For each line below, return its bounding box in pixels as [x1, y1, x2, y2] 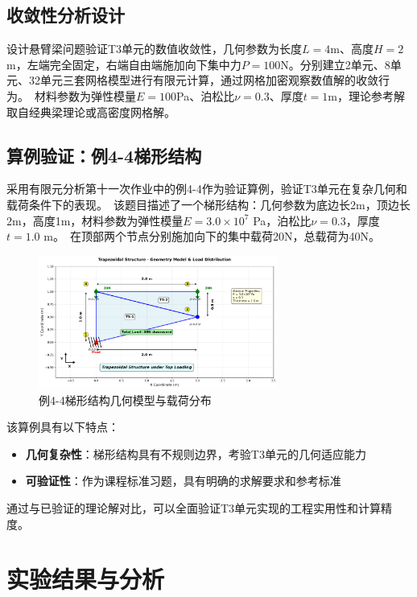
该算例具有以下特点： [6, 418, 119, 435]
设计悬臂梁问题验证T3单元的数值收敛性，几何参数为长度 [6, 40, 303, 57]
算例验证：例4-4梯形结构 [6, 142, 202, 167]
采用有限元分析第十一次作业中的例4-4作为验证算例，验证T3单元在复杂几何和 [6, 180, 407, 197]
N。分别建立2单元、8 [280, 56, 390, 72]
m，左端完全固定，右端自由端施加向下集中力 [6, 56, 242, 72]
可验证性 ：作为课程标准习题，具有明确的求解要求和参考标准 [25, 472, 341, 489]
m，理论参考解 [328, 87, 406, 104]
